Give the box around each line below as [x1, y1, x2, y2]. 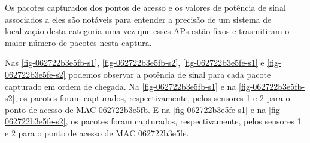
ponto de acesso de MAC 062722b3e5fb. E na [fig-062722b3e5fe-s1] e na [5, 103, 266, 115]
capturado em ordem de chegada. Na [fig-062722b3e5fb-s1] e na [5, 80, 236, 92]
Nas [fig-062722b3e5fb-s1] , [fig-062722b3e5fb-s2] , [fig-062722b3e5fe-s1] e [5, 56, 265, 69]
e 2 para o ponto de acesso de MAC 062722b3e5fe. [5, 126, 189, 139]
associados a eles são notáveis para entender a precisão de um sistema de [5, 13, 272, 25]
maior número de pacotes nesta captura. [5, 36, 152, 48]
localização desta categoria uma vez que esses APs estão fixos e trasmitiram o [5, 25, 290, 37]
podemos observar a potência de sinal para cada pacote [68, 68, 271, 80]
